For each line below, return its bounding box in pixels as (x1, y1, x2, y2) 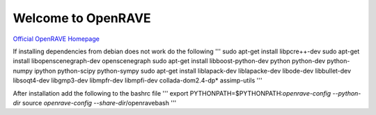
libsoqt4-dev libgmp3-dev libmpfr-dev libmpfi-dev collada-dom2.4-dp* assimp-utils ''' (13, 76, 263, 85)
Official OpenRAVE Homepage (13, 35, 100, 43)
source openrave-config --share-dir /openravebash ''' (22, 98, 177, 107)
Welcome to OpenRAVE (13, 10, 151, 26)
